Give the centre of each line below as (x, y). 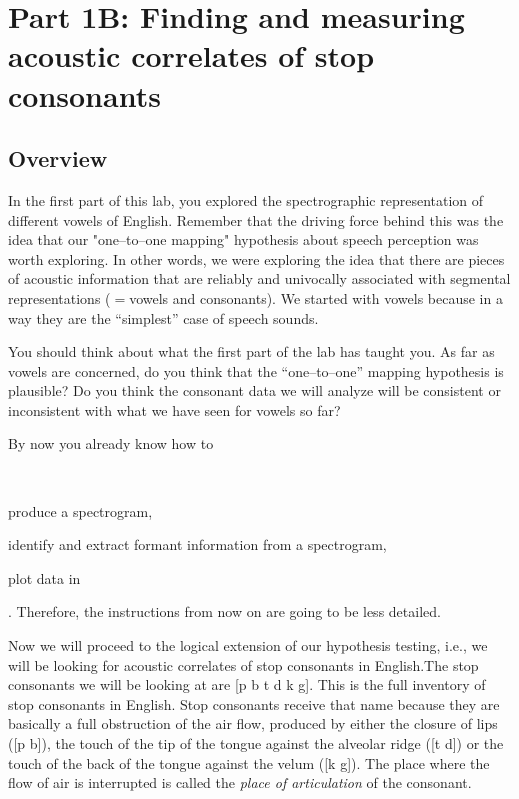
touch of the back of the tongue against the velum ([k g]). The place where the (249, 762)
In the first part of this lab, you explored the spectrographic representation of (246, 199)
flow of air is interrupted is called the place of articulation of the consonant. (240, 782)
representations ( (59, 297)
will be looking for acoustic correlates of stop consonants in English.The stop (243, 664)
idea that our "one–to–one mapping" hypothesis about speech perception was (243, 239)
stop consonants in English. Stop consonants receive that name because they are (254, 703)
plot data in (44, 577)
